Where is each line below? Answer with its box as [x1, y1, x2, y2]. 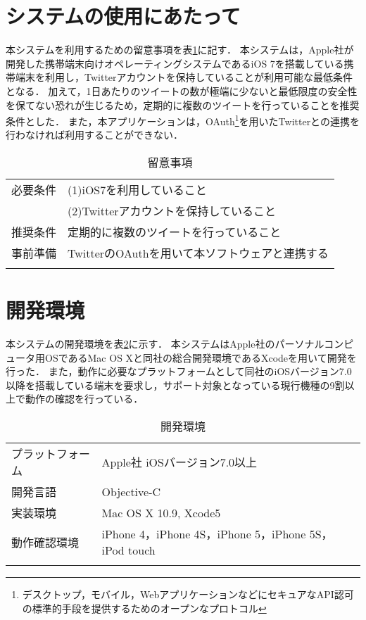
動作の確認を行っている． [25, 391, 144, 406]
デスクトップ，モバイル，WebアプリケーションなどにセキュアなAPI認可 [22, 587, 354, 602]
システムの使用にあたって [6, 1, 241, 30]
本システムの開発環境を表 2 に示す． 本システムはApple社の [6, 336, 275, 351]
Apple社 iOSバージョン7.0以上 [101, 454, 258, 471]
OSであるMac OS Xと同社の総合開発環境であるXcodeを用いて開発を [44, 350, 357, 365]
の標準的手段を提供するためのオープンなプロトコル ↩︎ [22, 600, 267, 615]
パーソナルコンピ [274, 336, 354, 351]
